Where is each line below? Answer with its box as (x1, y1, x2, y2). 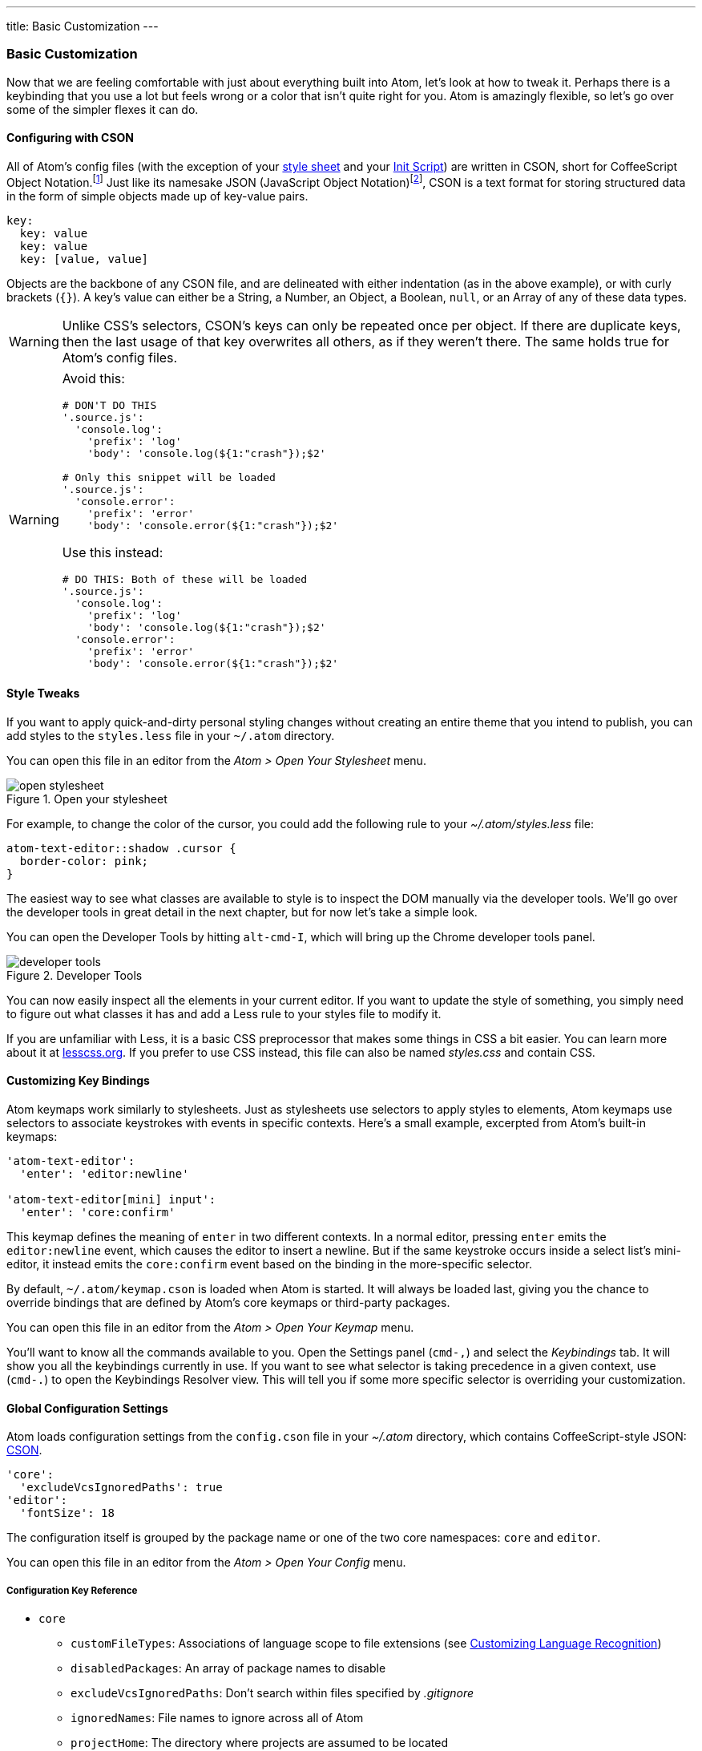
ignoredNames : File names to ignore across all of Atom (71, 1711, 364, 1725)
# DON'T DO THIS (62, 398, 157, 411)
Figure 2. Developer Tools (6, 968, 143, 982)
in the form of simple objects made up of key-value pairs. (6, 188, 309, 203)
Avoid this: (62, 370, 125, 386)
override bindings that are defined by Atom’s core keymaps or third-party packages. (6, 1296, 450, 1310)
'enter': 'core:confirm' (19, 1206, 175, 1219)
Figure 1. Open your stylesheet (6, 791, 167, 806)
